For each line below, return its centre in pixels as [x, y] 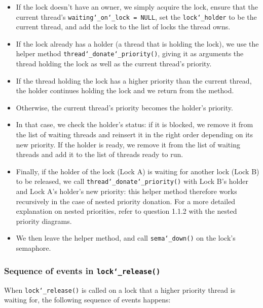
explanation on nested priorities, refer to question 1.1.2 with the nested [126, 211]
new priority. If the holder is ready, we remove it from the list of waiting [128, 144]
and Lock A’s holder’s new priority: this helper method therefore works [126, 191]
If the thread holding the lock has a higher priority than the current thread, [134, 80]
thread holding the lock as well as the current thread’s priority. [114, 64]
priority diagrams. [44, 221]
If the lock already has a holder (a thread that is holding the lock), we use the [137, 43]
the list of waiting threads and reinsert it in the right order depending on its [135, 134]
